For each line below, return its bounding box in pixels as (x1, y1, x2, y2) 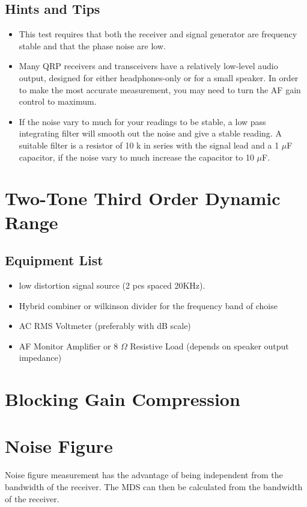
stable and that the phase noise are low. (19, 39, 166, 52)
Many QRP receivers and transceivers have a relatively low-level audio (19, 60, 278, 72)
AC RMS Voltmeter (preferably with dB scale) (19, 319, 191, 332)
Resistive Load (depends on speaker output (130, 339, 289, 352)
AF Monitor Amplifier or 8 (19, 339, 118, 352)
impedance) (19, 351, 62, 364)
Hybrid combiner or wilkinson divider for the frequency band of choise (19, 299, 278, 312)
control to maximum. (19, 95, 97, 108)
